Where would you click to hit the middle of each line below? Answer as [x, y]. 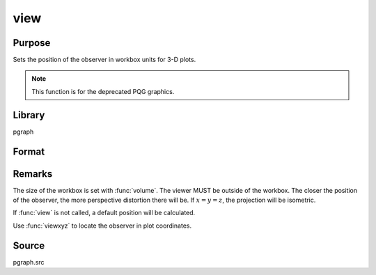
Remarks [33, 174]
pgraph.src [29, 262]
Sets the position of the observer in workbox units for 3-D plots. [104, 60]
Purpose [32, 43]
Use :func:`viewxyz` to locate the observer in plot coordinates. [102, 226]
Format [29, 151]
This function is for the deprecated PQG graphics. [103, 91]
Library [29, 115]
